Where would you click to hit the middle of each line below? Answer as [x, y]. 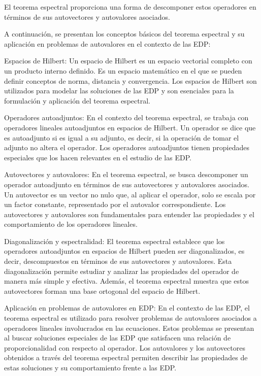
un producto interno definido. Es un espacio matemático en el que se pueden [123, 70]
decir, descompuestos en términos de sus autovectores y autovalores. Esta [118, 261]
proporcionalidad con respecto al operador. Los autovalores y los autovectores [125, 347]
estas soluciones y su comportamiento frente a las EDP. [90, 367]
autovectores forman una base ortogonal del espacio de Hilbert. [102, 290]
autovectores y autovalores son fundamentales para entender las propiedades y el [129, 214]
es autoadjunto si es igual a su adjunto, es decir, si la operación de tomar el [122, 137]
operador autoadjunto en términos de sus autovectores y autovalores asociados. [127, 184]
